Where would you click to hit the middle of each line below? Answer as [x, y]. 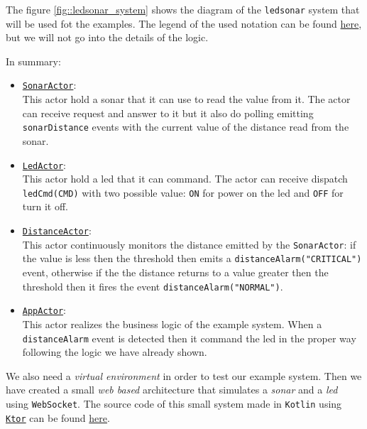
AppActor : [44, 310]
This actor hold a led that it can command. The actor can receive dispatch [185, 179]
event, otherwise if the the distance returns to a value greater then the [175, 272]
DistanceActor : [57, 230]
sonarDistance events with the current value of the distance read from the [186, 127]
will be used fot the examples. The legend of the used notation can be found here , [184, 23]
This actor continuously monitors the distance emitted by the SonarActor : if [189, 244]
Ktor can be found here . [58, 417]
